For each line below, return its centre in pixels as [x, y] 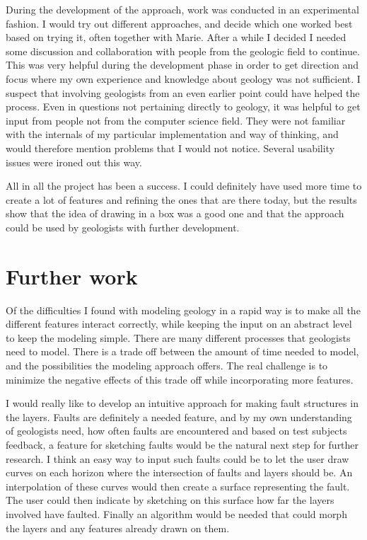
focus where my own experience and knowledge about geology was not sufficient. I [183, 78]
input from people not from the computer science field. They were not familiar [176, 120]
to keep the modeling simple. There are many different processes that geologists [178, 337]
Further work [72, 276]
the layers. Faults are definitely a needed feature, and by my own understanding [179, 417]
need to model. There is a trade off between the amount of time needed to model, [182, 351]
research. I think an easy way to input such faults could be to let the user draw [177, 458]
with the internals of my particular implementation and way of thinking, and [172, 134]
